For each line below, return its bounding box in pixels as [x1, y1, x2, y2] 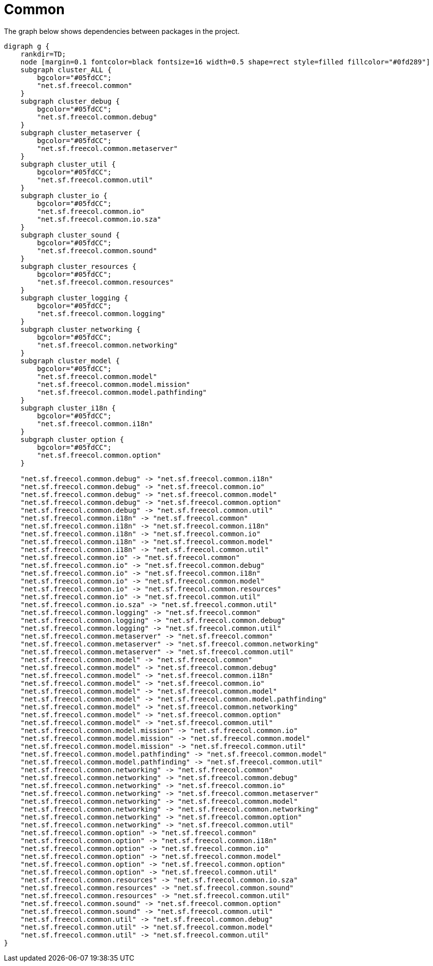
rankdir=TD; [20, 50, 66, 58]
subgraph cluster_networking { [20, 325, 141, 333]
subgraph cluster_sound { [20, 231, 120, 239]
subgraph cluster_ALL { [20, 65, 112, 74]
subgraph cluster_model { [20, 356, 120, 365]
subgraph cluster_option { [20, 435, 124, 443]
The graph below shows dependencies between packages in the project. [4, 27, 240, 35]
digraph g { [4, 42, 50, 50]
